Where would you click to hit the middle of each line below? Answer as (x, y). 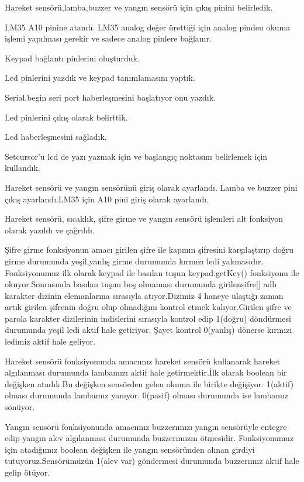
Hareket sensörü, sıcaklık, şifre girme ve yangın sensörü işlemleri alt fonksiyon (144, 218)
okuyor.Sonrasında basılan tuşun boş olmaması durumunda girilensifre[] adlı (141, 284)
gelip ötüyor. (27, 472)
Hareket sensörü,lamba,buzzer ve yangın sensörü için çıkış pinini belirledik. (139, 7)
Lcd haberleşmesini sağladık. (56, 137)
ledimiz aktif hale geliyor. (50, 341)
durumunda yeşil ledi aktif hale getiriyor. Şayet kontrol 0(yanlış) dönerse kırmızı (148, 330)
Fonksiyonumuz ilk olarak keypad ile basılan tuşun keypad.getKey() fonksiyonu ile (152, 272)
